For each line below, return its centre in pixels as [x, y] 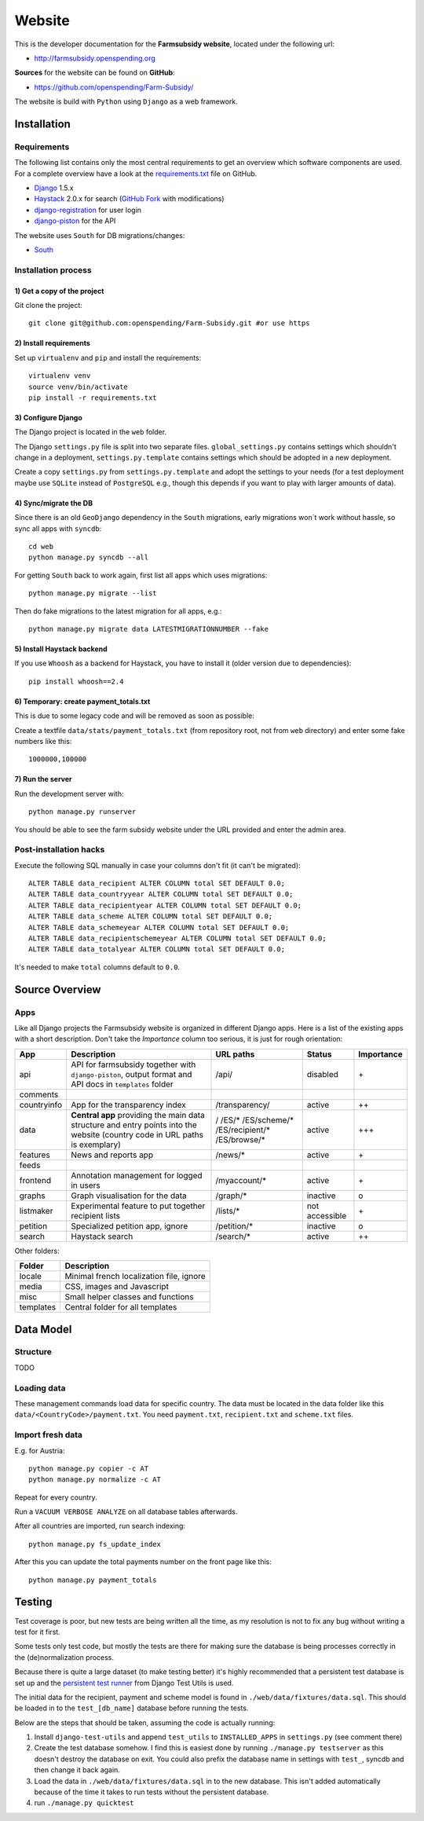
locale [31, 1277]
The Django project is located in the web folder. [91, 432]
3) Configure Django [48, 417]
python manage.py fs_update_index [95, 1544]
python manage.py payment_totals [93, 1580]
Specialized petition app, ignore [130, 1226]
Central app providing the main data [138, 1115]
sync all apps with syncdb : [58, 528]
